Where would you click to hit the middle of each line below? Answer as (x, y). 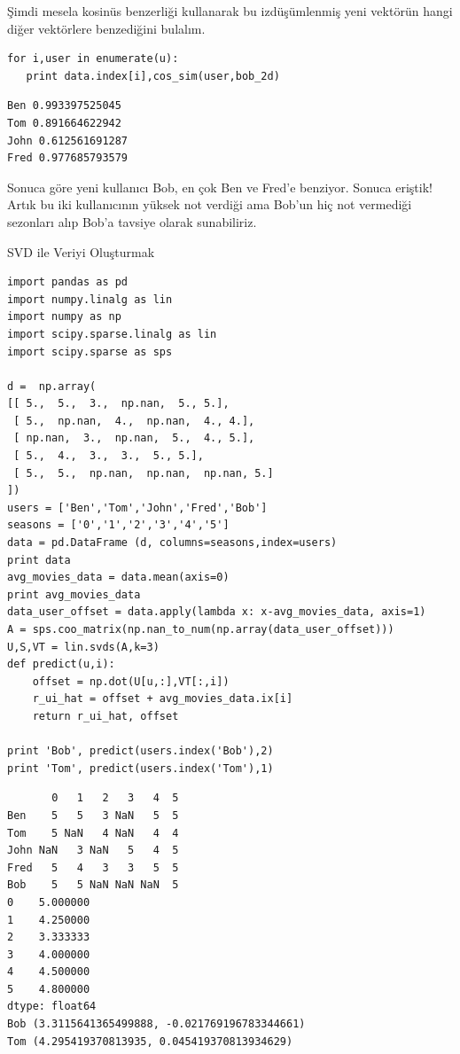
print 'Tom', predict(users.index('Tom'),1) (140, 768)
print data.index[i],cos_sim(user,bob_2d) (153, 76)
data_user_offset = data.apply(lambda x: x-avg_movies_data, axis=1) (217, 612)
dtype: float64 (52, 1007)
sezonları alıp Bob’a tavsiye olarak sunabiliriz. (132, 221)
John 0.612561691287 (68, 141)
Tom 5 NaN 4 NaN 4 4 (93, 833)
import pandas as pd (68, 282)
